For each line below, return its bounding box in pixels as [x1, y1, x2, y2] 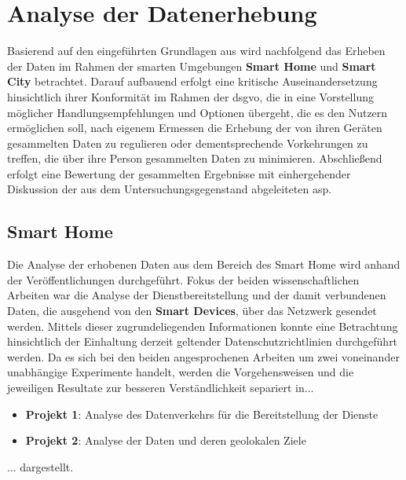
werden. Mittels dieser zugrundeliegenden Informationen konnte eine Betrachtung [7, 317, 398, 334]
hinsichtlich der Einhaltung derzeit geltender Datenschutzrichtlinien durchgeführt [7, 333, 398, 350]
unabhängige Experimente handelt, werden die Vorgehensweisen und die [7, 364, 354, 380]
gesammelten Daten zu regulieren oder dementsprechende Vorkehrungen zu [7, 134, 368, 151]
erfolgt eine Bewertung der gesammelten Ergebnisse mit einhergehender [7, 165, 351, 181]
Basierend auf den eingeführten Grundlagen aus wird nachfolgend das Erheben [7, 42, 386, 59]
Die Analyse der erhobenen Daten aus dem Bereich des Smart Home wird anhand [7, 256, 401, 273]
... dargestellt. [7, 458, 74, 475]
